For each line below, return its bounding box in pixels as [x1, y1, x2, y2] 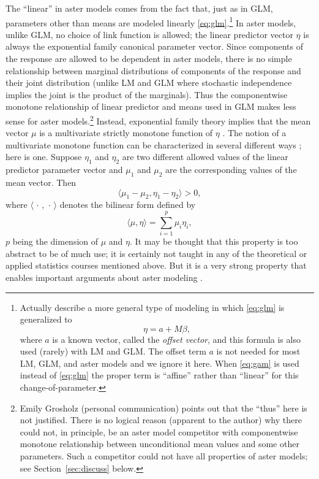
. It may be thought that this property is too [130, 235, 298, 248]
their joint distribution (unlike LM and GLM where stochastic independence [6, 76, 292, 89]
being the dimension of [12, 235, 99, 248]
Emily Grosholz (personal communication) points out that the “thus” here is [20, 401, 307, 414]
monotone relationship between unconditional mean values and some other [20, 437, 299, 450]
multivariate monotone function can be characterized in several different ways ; [6, 138, 302, 151]
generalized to [20, 313, 72, 326]
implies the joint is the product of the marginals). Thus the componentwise [6, 88, 288, 101]
